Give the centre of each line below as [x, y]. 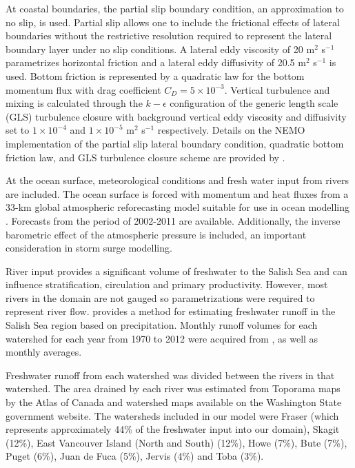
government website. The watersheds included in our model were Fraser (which [172, 415]
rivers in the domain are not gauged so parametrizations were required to [160, 297]
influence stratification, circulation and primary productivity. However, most [167, 284]
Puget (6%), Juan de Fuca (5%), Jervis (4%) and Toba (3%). [135, 456]
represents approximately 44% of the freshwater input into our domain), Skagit [173, 429]
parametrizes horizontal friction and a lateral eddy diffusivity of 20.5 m [156, 62]
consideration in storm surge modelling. [89, 248]
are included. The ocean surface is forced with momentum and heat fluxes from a [177, 193]
